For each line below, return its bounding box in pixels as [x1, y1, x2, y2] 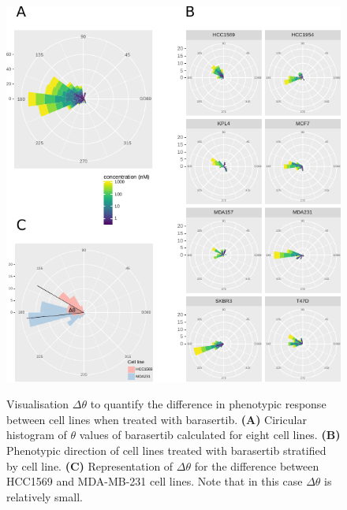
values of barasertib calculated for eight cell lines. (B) [79, 426, 341, 443]
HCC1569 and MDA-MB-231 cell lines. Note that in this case [6, 473, 303, 490]
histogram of [6, 426, 67, 443]
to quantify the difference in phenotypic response [90, 396, 326, 412]
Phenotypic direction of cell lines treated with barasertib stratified [6, 442, 326, 458]
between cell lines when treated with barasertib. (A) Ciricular [6, 411, 307, 427]
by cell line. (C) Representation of [6, 457, 173, 474]
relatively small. [6, 488, 83, 504]
